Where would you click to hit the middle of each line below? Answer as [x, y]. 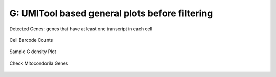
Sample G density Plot [33, 52]
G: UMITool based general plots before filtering [111, 13]
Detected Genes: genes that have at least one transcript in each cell [81, 29]
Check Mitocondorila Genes [39, 63]
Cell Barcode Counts [31, 40]
